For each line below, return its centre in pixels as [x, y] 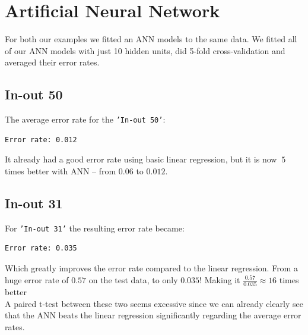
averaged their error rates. [52, 62]
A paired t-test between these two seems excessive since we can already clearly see [154, 303]
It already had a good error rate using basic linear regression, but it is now [141, 159]
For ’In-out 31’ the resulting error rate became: [95, 228]
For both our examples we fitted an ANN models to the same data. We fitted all [151, 39]
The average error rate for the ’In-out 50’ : [85, 119]
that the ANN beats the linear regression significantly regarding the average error [153, 315]
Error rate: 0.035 [41, 248]
